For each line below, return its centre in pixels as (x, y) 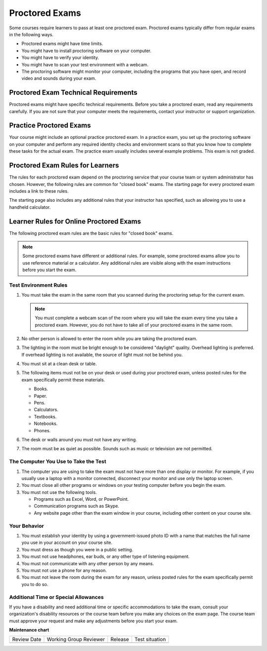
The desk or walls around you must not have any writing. (79, 439)
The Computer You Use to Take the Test (58, 462)
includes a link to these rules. (39, 191)
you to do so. (35, 584)
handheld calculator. (30, 207)
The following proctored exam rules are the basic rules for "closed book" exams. (91, 233)
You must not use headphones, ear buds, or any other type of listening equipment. (106, 557)
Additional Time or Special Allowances (56, 597)
